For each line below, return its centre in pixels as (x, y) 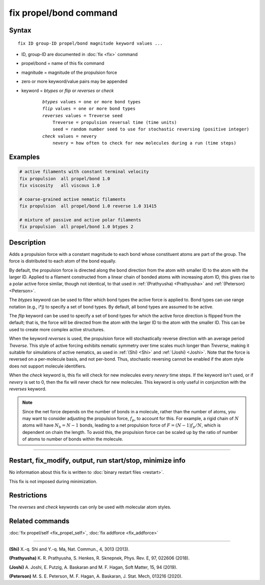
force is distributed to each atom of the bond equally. (63, 261)
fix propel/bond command (63, 13)
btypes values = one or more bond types (92, 102)
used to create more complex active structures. (57, 329)
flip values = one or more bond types (89, 109)
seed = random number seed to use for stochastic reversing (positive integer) (151, 129)
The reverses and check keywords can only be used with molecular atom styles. (90, 507)
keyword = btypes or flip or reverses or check (67, 91)
